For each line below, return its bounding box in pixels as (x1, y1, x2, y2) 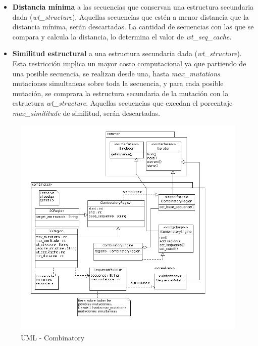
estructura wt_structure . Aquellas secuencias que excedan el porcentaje (12, 98, 233, 108)
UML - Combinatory (21, 332, 85, 342)
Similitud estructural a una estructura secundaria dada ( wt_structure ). (12, 48, 242, 59)
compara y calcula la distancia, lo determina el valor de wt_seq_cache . (12, 31, 232, 41)
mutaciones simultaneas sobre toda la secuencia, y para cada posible (12, 78, 224, 89)
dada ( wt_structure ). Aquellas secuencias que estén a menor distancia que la (12, 11, 249, 22)
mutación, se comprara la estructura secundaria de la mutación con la (12, 88, 229, 98)
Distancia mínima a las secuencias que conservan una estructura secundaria (12, 2, 254, 12)
